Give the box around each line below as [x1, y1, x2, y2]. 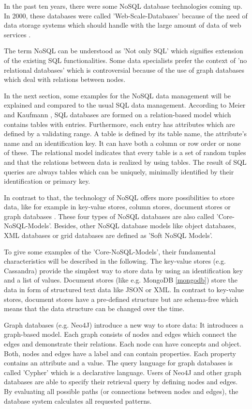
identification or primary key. [4, 176, 90, 186]
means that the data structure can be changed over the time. [4, 303, 185, 314]
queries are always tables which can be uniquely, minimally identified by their [4, 166, 234, 176]
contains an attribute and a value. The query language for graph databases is [4, 358, 233, 368]
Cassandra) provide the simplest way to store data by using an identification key [4, 265, 243, 275]
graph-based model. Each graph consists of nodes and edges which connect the [4, 329, 237, 339]
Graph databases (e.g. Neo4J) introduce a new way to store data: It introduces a [4, 319, 244, 330]
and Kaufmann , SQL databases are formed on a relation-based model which [4, 109, 231, 119]
